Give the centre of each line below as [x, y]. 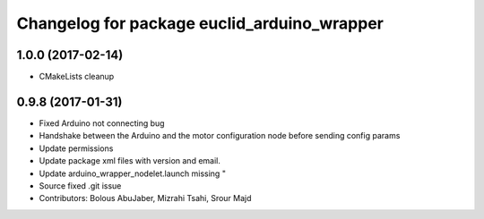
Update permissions [76, 148]
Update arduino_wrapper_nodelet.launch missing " [132, 173]
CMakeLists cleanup [77, 77]
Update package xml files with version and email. [130, 161]
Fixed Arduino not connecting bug [102, 123]
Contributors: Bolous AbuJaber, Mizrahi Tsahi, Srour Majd [145, 198]
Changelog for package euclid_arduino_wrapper [200, 23]
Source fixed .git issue [80, 185]
